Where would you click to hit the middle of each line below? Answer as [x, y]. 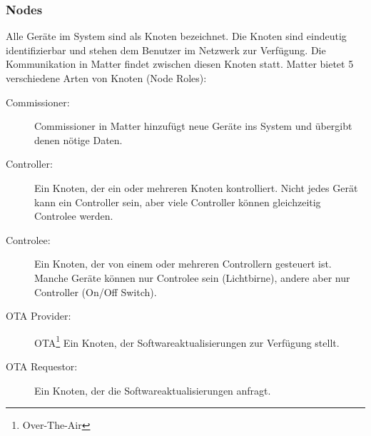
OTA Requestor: [42, 366]
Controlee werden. [74, 216]
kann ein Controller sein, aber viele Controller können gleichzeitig [178, 202]
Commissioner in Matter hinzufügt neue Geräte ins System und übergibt [193, 126]
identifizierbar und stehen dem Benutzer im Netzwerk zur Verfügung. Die [166, 50]
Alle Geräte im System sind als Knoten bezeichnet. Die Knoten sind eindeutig [176, 36]
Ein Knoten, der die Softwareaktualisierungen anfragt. [153, 390]
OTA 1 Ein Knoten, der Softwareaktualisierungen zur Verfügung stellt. [187, 341]
